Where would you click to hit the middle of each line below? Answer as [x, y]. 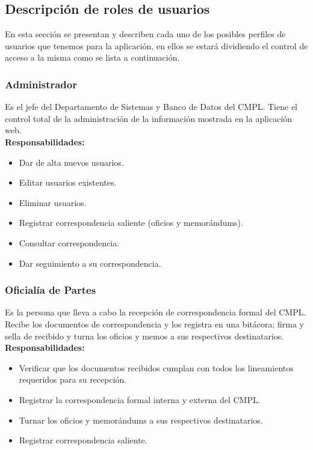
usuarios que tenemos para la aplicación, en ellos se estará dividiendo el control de [156, 45]
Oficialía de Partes [51, 290]
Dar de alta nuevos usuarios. [71, 162]
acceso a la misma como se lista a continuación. [92, 57]
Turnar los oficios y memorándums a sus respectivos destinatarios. [141, 420]
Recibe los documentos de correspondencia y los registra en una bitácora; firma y [155, 324]
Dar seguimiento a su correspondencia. [90, 263]
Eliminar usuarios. [53, 202]
